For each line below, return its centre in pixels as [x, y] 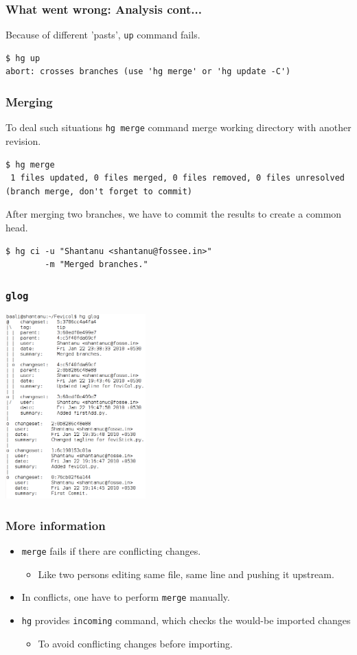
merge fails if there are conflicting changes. [111, 551]
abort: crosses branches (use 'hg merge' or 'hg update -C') [148, 72]
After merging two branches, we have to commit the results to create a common [174, 214]
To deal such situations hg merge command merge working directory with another [178, 127]
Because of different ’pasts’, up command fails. [103, 35]
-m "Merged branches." [96, 265]
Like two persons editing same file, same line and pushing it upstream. [186, 574]
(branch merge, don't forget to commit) [99, 191]
